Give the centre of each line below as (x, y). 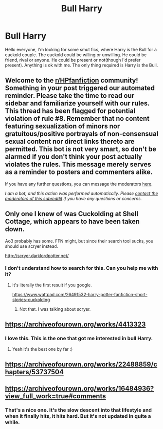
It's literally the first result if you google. (52, 285)
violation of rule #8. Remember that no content (77, 118)
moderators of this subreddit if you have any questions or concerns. (73, 198)
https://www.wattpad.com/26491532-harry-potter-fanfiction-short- (80, 294)
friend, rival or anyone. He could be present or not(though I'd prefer (73, 60)
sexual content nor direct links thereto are (70, 141)
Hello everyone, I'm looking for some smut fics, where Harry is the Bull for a (81, 49)
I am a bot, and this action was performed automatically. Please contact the (81, 193)
